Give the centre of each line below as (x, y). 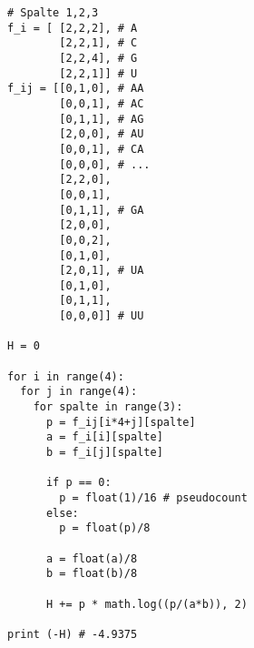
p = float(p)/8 (105, 528)
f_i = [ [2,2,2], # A (73, 28)
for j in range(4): (79, 392)
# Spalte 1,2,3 (53, 13)
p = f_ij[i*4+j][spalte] (121, 422)
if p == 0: (78, 483)
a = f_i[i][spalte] (104, 437)
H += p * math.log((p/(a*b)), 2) (147, 604)
